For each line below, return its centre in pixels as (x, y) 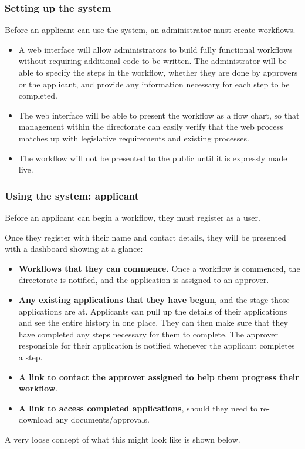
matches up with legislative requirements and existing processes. (134, 138)
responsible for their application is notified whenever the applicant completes (157, 345)
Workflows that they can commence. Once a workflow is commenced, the (159, 268)
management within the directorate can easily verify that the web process (151, 126)
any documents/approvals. (102, 419)
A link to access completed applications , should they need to (138, 408)
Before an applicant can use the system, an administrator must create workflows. (150, 30)
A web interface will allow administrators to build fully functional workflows (155, 49)
